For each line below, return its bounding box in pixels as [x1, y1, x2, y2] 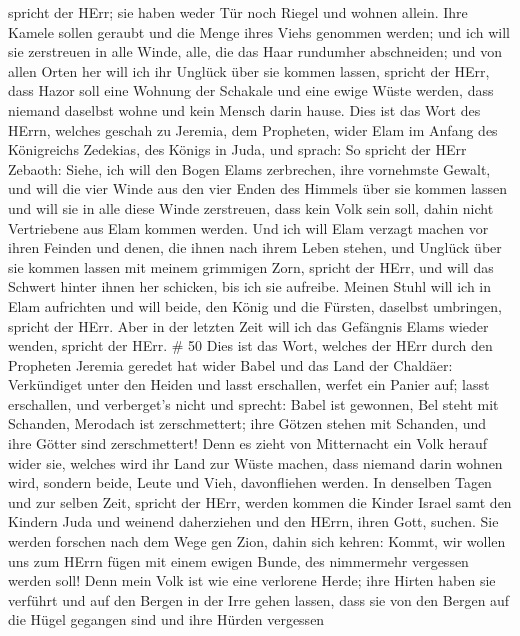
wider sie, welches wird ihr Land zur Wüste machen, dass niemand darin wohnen [8, 452, 503, 473]
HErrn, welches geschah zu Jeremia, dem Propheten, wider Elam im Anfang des [8, 119, 498, 140]
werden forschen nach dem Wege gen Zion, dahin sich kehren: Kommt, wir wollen [8, 531, 506, 552]
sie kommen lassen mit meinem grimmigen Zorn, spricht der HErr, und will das [8, 256, 494, 277]
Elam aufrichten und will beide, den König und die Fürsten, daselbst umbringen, [8, 295, 503, 316]
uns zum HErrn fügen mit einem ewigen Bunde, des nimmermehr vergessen [8, 550, 469, 571]
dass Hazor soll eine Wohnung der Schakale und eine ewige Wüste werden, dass [8, 80, 494, 101]
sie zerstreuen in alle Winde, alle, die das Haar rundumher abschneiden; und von [8, 41, 503, 62]
